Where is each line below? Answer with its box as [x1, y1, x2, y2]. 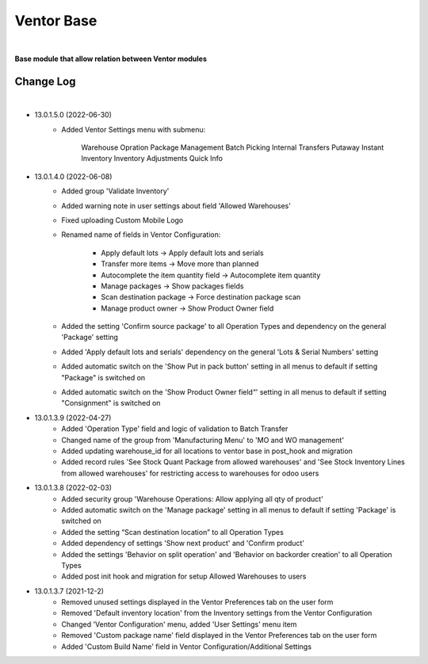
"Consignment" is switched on [61, 399, 161, 408]
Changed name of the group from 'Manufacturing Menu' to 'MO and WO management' [61, 435, 345, 445]
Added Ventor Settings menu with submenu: [61, 124, 206, 134]
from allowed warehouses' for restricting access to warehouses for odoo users [61, 468, 319, 478]
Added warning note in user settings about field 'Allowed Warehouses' [61, 200, 291, 210]
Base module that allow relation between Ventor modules [14, 54, 208, 63]
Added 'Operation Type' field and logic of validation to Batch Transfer [61, 424, 289, 433]
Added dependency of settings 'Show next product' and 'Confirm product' [61, 539, 305, 548]
